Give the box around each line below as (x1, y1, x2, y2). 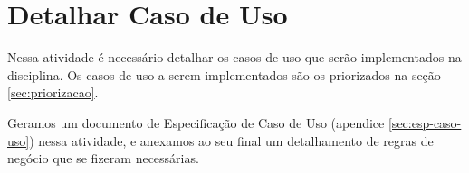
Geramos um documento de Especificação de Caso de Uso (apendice (7, 113, 385, 132)
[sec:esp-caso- (388, 113, 462, 132)
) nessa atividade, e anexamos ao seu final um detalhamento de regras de (29, 131, 434, 150)
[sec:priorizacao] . (7, 83, 99, 102)
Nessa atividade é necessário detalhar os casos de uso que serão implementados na (7, 48, 462, 67)
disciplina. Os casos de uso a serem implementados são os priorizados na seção (7, 65, 441, 84)
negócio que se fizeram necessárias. (7, 149, 199, 168)
